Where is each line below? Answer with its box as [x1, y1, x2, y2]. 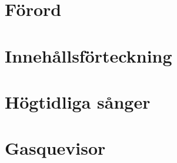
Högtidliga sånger [5, 89, 151, 113]
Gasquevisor [5, 136, 106, 160]
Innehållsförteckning [5, 43, 172, 67]
